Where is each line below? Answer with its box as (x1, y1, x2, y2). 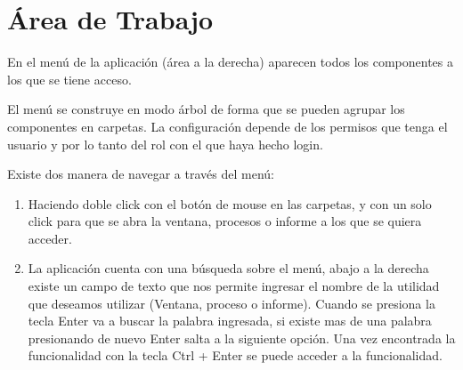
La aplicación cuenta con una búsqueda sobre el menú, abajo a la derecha (28, 259, 429, 277)
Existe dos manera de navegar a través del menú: (7, 165, 274, 183)
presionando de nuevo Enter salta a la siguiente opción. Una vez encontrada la (28, 328, 456, 347)
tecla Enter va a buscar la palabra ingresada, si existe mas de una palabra (28, 311, 432, 330)
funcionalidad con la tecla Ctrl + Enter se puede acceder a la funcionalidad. (28, 346, 443, 365)
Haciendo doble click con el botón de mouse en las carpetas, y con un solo (28, 194, 432, 213)
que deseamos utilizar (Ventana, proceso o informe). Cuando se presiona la (28, 294, 435, 312)
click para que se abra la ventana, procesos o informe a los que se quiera (28, 212, 422, 230)
